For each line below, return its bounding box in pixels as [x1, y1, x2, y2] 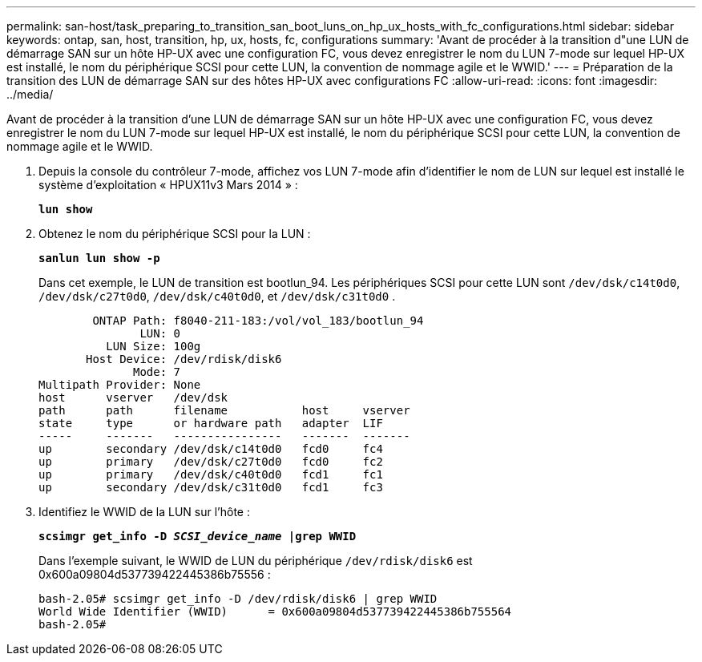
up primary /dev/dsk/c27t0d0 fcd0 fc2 [38, 455, 383, 468]
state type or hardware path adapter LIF [38, 417, 383, 430]
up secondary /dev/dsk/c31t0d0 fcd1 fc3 [38, 481, 383, 494]
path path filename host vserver [38, 404, 410, 417]
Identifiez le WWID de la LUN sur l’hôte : [38, 505, 251, 519]
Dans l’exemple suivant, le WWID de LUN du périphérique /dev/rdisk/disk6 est [38, 554, 473, 567]
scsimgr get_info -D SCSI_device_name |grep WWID [38, 530, 357, 543]
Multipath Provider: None [38, 378, 201, 391]
